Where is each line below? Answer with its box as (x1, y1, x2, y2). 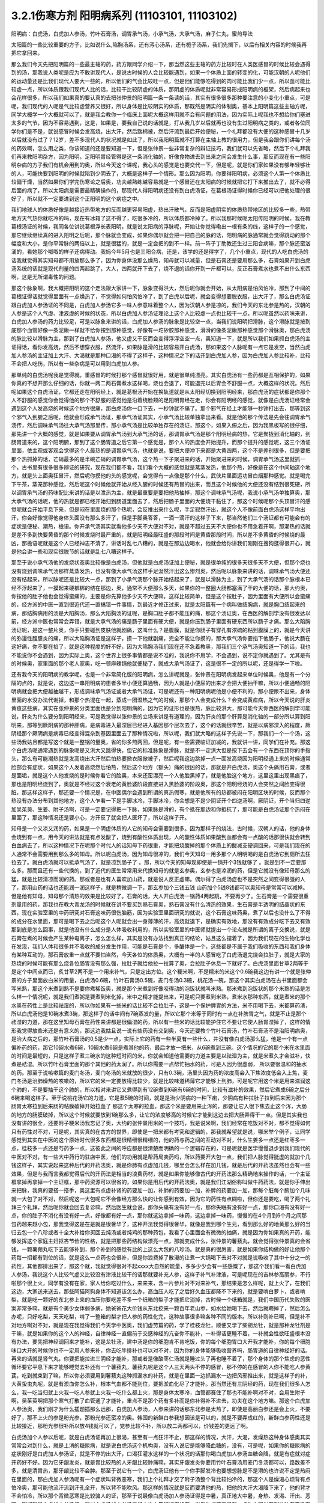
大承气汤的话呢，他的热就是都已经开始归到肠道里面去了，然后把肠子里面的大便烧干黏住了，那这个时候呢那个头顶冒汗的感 (11, 497, 311, 504)
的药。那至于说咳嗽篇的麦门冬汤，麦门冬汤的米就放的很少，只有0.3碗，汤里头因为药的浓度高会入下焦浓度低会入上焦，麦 (11, 1069, 308, 1076)
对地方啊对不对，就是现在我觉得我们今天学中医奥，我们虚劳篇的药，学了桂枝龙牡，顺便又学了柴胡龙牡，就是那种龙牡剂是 (11, 1321, 311, 1329)
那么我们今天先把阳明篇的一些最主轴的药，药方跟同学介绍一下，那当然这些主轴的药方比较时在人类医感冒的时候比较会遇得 (11, 60, 311, 67)
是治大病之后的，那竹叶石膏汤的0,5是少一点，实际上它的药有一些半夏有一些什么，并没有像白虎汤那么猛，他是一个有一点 (11, 1035, 308, 1042)
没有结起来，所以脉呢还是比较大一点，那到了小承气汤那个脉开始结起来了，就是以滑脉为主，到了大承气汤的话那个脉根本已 (11, 576, 311, 583)
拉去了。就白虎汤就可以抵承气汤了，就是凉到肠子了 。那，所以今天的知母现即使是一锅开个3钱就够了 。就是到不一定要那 (11, 859, 307, 866)
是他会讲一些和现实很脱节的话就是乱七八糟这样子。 (11, 548, 137, 555)
